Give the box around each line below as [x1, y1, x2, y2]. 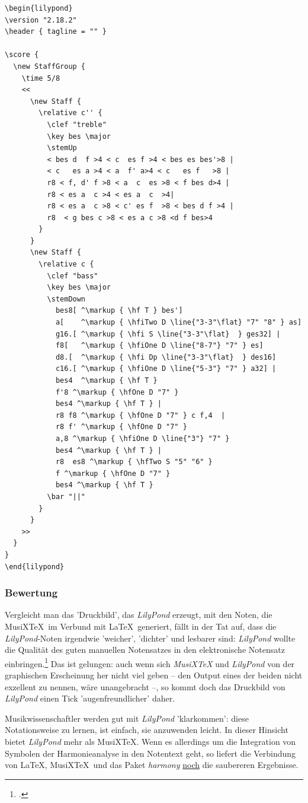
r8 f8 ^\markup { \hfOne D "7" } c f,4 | [55, 411, 226, 420]
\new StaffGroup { [13, 62, 86, 71]
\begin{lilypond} [5, 4, 73, 12]
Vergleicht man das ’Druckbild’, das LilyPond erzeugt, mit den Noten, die [5, 608, 272, 621]
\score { [5, 50, 39, 59]
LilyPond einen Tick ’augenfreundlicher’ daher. [5, 692, 175, 704]
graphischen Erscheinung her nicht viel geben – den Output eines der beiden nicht [5, 668, 303, 681]
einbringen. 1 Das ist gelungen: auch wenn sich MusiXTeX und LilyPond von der [5, 655, 295, 669]
